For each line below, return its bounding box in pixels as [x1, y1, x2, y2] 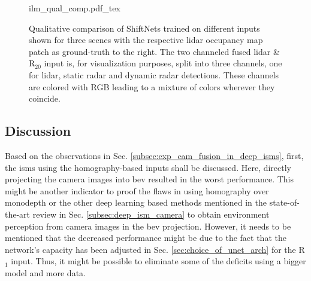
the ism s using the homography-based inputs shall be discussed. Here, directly [5, 161, 291, 173]
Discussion [5, 121, 71, 140]
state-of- [269, 196, 300, 209]
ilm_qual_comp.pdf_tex [29, 2, 120, 14]
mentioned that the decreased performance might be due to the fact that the [5, 231, 286, 244]
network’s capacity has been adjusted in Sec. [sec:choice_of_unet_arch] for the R [5, 243, 305, 255]
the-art [5, 207, 31, 220]
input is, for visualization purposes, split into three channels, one [44, 57, 282, 69]
